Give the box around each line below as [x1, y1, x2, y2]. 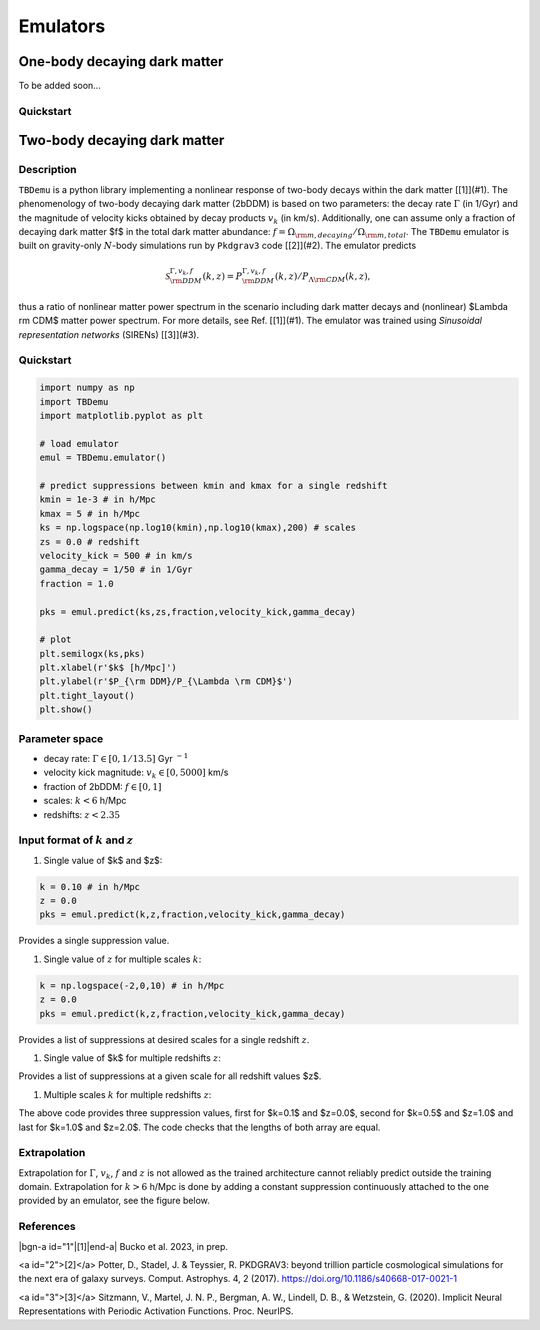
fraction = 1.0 [39, 578, 114, 589]
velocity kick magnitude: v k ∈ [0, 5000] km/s [43, 766, 229, 781]
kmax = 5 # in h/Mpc [39, 508, 140, 519]
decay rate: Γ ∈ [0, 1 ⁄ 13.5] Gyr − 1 [43, 751, 189, 764]
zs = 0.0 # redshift [39, 536, 140, 547]
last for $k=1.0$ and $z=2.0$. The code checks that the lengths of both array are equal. [18, 1121, 381, 1133]
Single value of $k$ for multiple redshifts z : [43, 1051, 222, 1064]
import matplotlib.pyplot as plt [39, 410, 204, 422]
